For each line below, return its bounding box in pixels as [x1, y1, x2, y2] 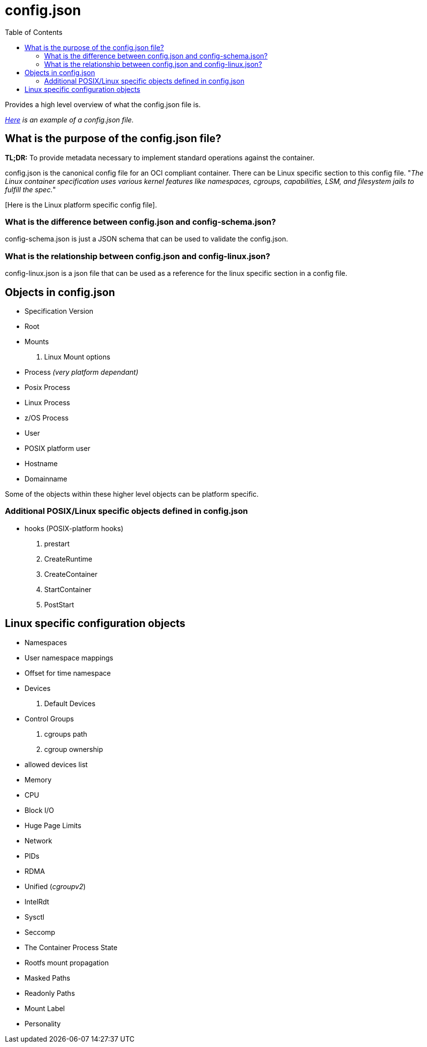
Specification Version [25, 306, 94, 315]
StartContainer [44, 585, 92, 594]
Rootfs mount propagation [25, 958, 109, 967]
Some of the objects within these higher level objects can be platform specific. [5, 489, 259, 498]
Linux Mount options [44, 352, 110, 361]
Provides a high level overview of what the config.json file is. [5, 100, 201, 109]
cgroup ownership [44, 745, 103, 753]
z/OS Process [25, 413, 69, 422]
